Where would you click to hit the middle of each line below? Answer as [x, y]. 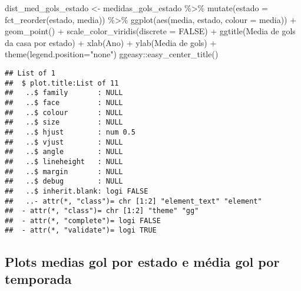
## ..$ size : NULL [64, 122]
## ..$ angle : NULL [64, 152]
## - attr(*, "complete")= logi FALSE [83, 220]
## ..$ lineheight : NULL [64, 161]
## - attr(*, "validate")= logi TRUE [81, 230]
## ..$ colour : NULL [64, 112]
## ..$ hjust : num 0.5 [70, 132]
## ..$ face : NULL [64, 102]
